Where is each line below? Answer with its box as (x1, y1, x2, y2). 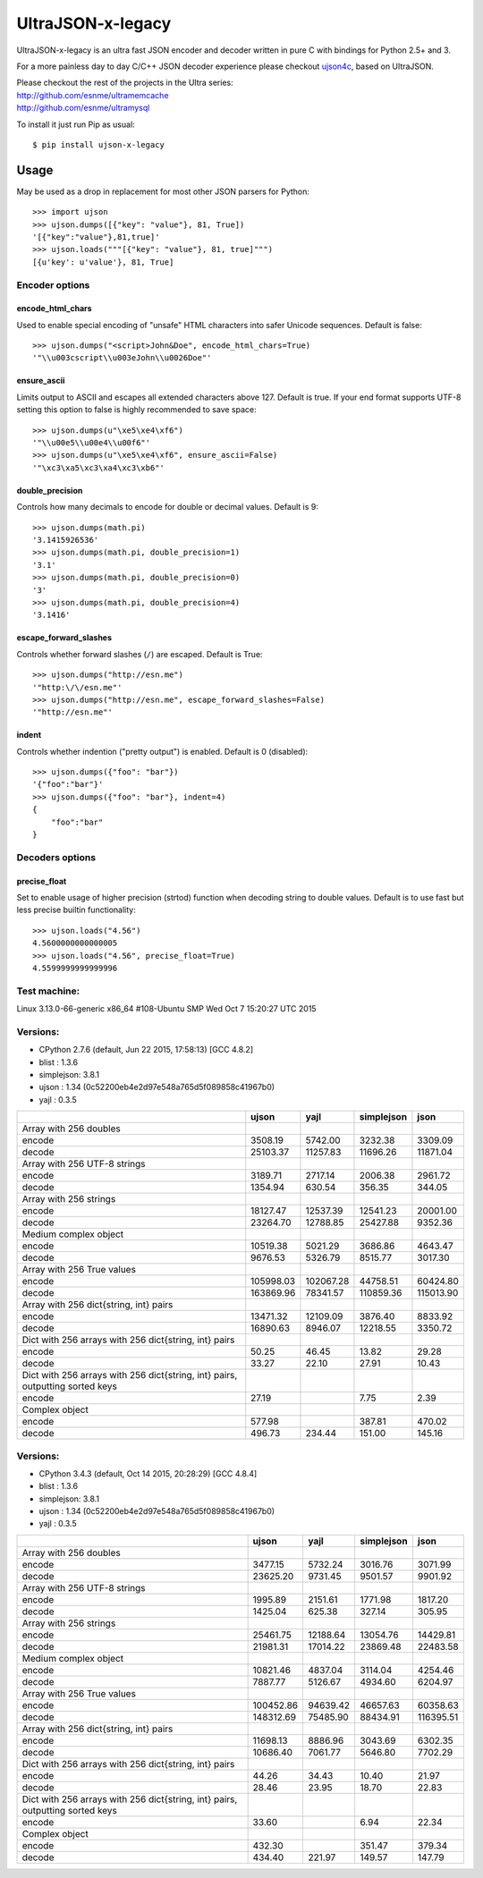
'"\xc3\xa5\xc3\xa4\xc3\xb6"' (32, 462, 165, 473)
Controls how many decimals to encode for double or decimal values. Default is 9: (16, 502, 319, 512)
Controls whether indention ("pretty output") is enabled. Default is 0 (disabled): (16, 746, 309, 757)
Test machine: (16, 985, 80, 997)
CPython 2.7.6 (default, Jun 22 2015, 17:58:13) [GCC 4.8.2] (38, 1045, 254, 1055)
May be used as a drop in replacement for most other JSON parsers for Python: (16, 186, 310, 197)
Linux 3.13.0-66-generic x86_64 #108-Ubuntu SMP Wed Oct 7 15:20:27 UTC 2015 (16, 1003, 317, 1014)
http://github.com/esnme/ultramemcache (16, 89, 169, 100)
